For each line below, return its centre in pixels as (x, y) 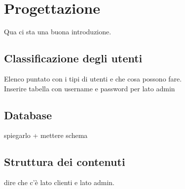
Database (28, 115)
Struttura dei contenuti (65, 162)
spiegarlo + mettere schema (46, 135)
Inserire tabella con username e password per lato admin (90, 88)
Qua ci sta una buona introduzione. (58, 32)
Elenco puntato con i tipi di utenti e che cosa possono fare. (93, 78)
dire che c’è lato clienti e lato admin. (59, 182)
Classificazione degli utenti (73, 58)
